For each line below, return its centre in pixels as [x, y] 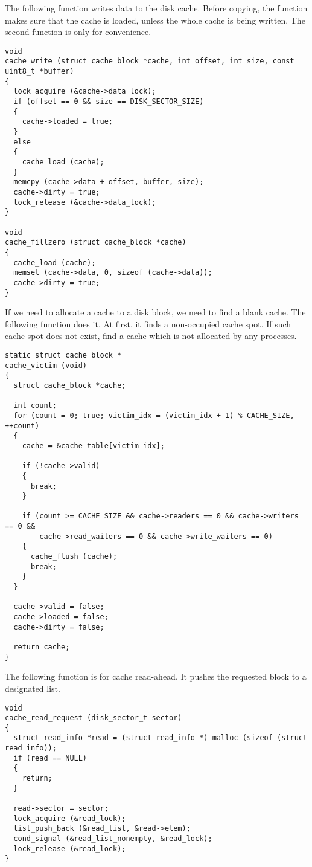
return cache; [42, 647]
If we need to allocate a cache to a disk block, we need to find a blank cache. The [155, 312]
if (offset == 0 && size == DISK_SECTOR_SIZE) [109, 102]
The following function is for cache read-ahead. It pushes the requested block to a [156, 676]
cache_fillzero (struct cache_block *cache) [96, 243]
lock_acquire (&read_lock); [70, 818]
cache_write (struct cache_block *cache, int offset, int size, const [150, 61]
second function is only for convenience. [78, 32]
